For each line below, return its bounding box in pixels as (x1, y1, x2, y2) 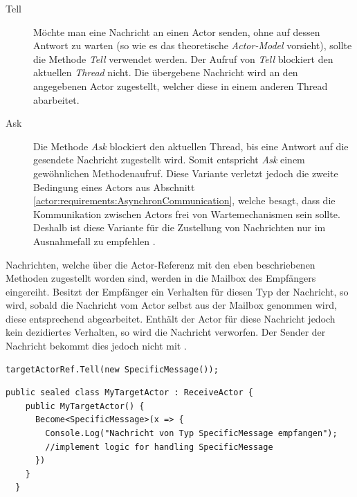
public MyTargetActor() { (25, 401, 145, 411)
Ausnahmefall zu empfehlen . (33, 233, 156, 248)
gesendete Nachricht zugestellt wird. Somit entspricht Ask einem (33, 152, 305, 167)
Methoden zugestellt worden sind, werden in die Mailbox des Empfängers (6, 271, 316, 285)
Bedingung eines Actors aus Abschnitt (33, 179, 195, 194)
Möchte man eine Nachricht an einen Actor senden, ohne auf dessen (33, 24, 320, 39)
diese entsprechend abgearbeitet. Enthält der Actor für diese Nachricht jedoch (6, 311, 336, 325)
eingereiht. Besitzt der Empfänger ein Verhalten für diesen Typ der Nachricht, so (6, 284, 349, 298)
